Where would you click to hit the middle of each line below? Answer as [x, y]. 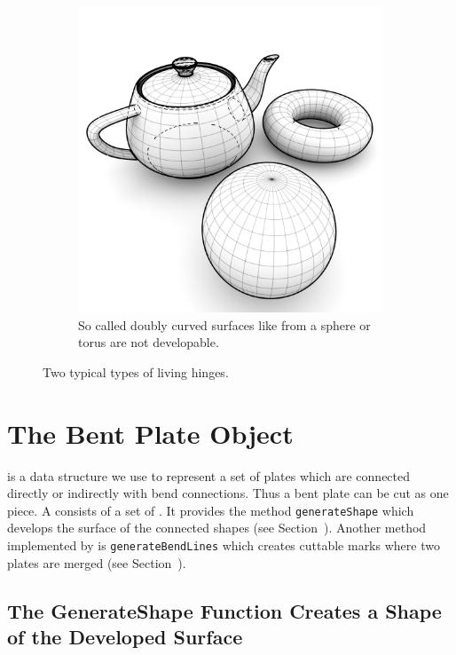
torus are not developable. [149, 342]
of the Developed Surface [125, 636]
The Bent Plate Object [150, 433]
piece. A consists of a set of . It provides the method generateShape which [211, 510]
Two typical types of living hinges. [136, 371]
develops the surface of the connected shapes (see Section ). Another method [217, 528]
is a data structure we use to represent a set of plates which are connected [209, 475]
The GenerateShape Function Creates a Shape [224, 610]
